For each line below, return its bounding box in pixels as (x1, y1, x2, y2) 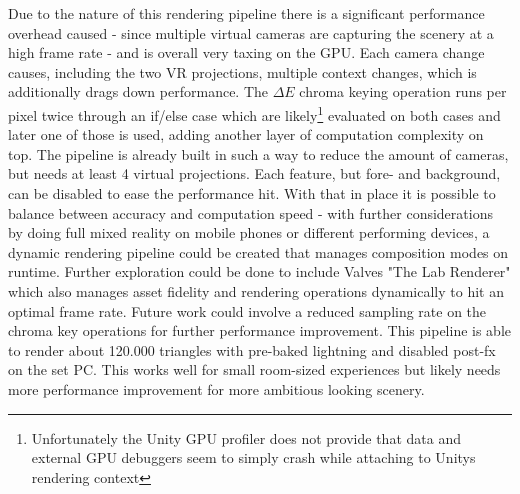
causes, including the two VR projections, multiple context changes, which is (8, 61, 477, 82)
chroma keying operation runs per (299, 81, 507, 102)
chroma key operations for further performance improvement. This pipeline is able (8, 320, 512, 341)
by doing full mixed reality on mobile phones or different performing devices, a (8, 222, 490, 243)
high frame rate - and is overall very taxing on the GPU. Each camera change (8, 42, 485, 63)
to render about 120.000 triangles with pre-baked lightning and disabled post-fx (8, 339, 496, 360)
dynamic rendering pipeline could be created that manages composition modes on (8, 241, 509, 262)
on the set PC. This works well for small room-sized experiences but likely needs (8, 359, 501, 380)
